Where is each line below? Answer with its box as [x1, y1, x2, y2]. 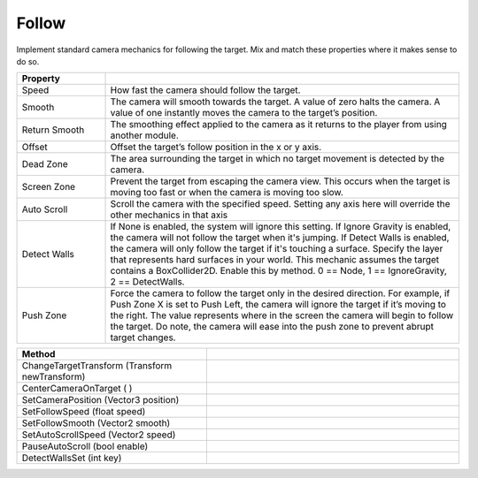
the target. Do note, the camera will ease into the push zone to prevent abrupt [110, 321, 434, 333]
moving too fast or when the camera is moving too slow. [110, 186, 344, 199]
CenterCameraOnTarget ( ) [21, 383, 133, 395]
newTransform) [21, 371, 86, 383]
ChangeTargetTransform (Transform [21, 360, 173, 372]
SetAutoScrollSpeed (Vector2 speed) [21, 429, 176, 441]
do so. [16, 56, 40, 66]
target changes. [110, 331, 176, 344]
